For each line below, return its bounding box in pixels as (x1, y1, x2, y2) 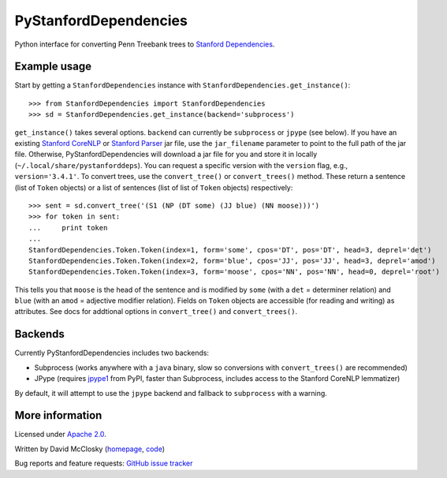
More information (14, 409, 102, 422)
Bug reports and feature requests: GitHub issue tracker (14, 458, 193, 469)
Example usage (14, 60, 92, 73)
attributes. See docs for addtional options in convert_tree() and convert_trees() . (14, 307, 298, 316)
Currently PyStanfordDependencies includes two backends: (14, 348, 209, 358)
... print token (28, 223, 108, 232)
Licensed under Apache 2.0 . (14, 430, 106, 439)
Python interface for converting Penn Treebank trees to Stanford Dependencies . (14, 39, 275, 49)
